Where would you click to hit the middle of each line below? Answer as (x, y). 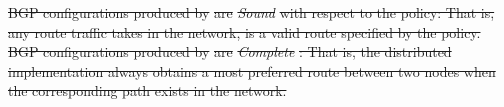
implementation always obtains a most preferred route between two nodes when (252, 70)
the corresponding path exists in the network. (147, 90)
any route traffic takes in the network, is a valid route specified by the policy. (244, 31)
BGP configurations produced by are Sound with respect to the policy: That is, (251, 12)
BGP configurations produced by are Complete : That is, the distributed (230, 51)
